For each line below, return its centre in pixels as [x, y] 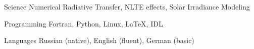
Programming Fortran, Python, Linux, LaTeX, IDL [84, 23]
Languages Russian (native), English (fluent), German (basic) [99, 40]
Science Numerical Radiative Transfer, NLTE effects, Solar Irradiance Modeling [127, 6]
